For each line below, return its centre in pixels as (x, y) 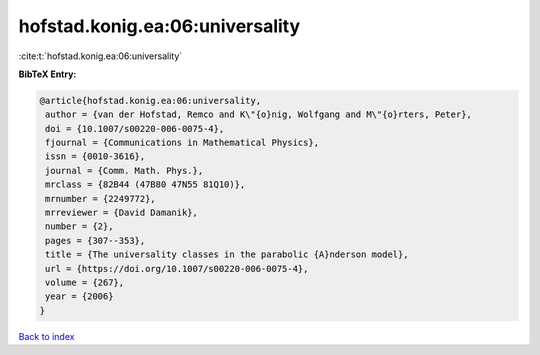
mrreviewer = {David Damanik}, (122, 213)
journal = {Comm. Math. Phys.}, (124, 170)
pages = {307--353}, (95, 240)
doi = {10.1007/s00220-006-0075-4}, (135, 128)
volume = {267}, (85, 282)
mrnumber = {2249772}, (101, 198)
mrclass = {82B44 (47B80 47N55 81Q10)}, (145, 184)
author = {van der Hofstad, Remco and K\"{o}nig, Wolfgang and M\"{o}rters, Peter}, (258, 114)
